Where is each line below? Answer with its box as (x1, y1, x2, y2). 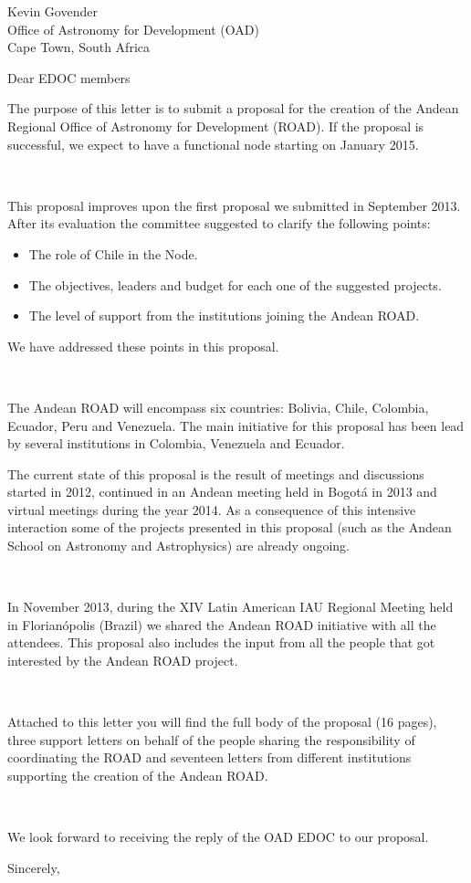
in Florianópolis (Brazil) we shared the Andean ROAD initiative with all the (7, 615, 436, 634)
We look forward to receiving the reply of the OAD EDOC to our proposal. (7, 827, 429, 846)
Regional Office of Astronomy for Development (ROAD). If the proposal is (7, 116, 424, 135)
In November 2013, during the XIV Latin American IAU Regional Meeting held (7, 597, 454, 616)
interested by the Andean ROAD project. (7, 651, 238, 670)
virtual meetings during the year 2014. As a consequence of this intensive (7, 499, 416, 519)
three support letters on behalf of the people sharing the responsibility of (7, 730, 415, 749)
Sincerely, (7, 857, 60, 877)
